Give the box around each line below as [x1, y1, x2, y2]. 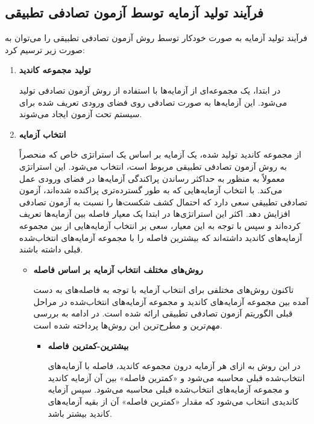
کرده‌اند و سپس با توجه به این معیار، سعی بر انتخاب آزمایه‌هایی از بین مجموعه [19, 219, 301, 231]
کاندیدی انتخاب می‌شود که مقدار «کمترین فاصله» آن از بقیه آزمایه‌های [48, 395, 299, 408]
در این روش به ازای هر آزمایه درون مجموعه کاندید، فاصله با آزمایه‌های [48, 359, 301, 372]
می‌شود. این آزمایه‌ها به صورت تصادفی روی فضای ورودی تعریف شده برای [19, 95, 287, 108]
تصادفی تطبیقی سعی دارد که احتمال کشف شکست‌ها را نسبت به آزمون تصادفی [19, 195, 307, 208]
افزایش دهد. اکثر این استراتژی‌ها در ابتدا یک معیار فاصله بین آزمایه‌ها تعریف [19, 207, 290, 220]
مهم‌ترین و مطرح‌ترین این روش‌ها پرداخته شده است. [33, 319, 222, 332]
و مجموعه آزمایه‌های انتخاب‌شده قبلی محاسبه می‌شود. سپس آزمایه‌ [48, 383, 289, 396]
